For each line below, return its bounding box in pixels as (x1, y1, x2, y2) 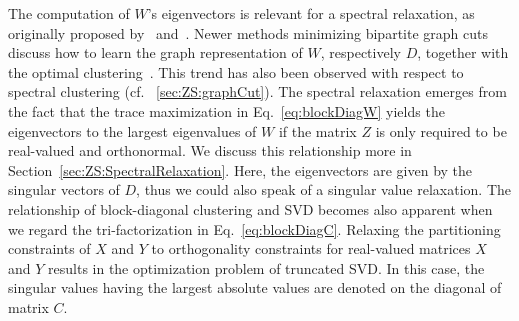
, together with (417, 42, 509, 63)
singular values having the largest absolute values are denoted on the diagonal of (8, 277, 502, 298)
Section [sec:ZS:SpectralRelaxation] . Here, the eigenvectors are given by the (8, 159, 473, 180)
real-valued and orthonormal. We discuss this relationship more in (8, 140, 412, 161)
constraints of (8, 238, 91, 259)
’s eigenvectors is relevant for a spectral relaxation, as (147, 3, 475, 23)
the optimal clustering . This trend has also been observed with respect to (8, 61, 464, 82)
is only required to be (375, 120, 507, 141)
